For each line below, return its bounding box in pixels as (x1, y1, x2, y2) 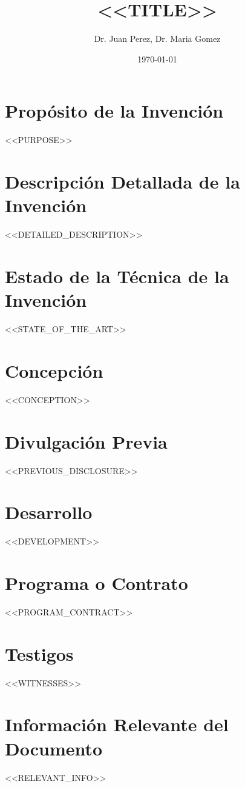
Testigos (5, 641, 74, 666)
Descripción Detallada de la (5, 169, 240, 194)
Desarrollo (5, 500, 93, 524)
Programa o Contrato (5, 571, 188, 595)
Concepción (5, 358, 103, 383)
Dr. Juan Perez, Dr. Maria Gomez (94, 32, 221, 45)
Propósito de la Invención (5, 98, 224, 123)
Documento (5, 735, 103, 760)
